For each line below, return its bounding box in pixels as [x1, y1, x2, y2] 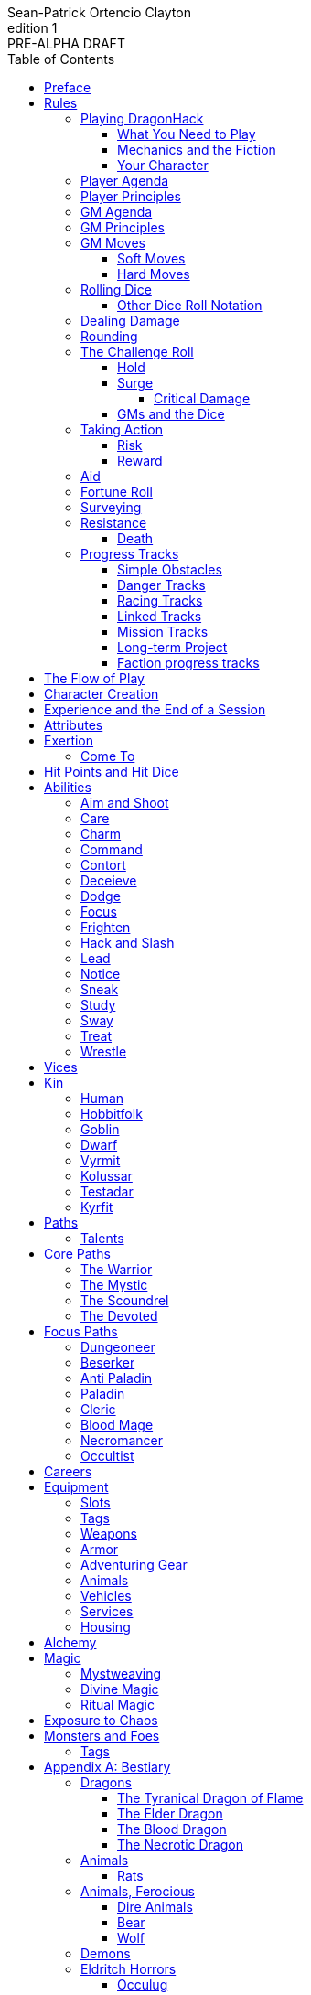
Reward [117, 453, 163, 468]
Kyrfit [80, 1199, 113, 1215]
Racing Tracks [117, 593, 203, 608]
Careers [44, 1464, 92, 1479]
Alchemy [44, 1635, 97, 1650]
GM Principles [80, 220, 165, 235]
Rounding [80, 328, 138, 344]
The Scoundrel [80, 1292, 169, 1308]
